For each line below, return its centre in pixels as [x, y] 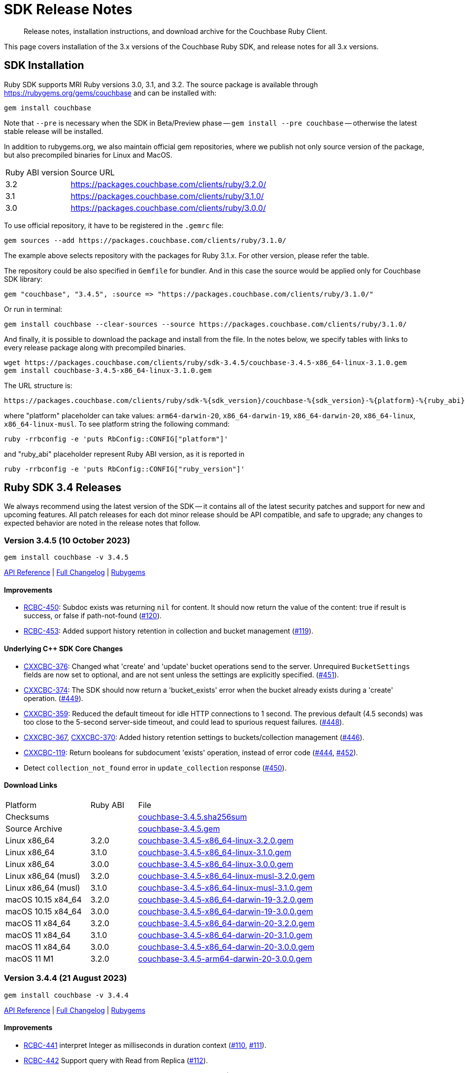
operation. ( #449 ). [53, 698]
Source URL [93, 172]
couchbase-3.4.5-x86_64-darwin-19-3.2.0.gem [226, 899]
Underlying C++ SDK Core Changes [64, 649]
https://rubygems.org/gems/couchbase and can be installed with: [110, 93]
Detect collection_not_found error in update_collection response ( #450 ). [155, 768]
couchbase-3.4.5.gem [179, 828]
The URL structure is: [38, 385]
